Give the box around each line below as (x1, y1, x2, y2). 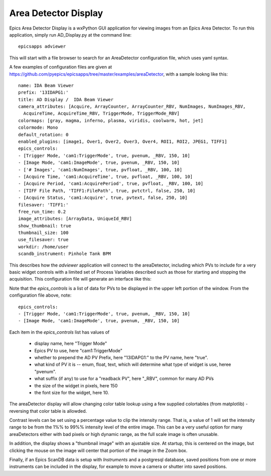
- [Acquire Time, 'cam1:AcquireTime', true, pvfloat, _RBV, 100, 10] (18, 173, 193, 179)
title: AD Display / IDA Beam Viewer (18, 97, 114, 102)
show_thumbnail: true (18, 223, 71, 228)
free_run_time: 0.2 (18, 208, 66, 214)
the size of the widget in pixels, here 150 (34, 382, 118, 388)
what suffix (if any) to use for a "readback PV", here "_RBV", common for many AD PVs (34, 376, 214, 382)
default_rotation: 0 (18, 132, 69, 137)
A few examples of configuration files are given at (9, 64, 112, 70)
